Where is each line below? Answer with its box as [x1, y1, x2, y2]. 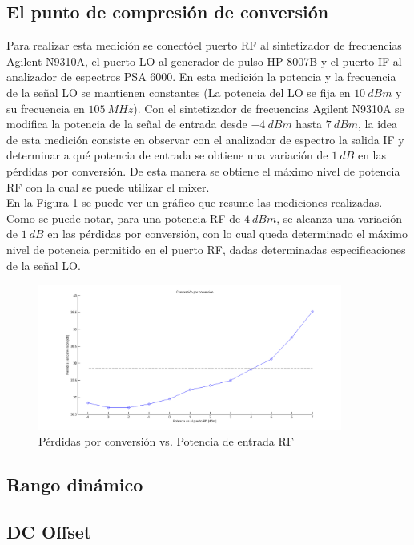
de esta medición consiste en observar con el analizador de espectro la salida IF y [6, 131, 404, 147]
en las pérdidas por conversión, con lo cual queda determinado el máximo [47, 225, 408, 242]
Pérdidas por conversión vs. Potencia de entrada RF [38, 433, 294, 450]
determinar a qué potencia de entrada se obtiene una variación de [6, 147, 328, 163]
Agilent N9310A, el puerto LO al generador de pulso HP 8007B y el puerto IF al [6, 52, 402, 69]
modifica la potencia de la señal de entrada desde [6, 115, 247, 132]
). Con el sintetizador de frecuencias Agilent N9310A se [133, 99, 404, 116]
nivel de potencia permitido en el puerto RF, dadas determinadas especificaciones [6, 240, 406, 257]
